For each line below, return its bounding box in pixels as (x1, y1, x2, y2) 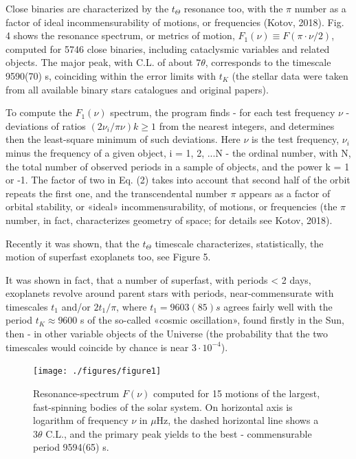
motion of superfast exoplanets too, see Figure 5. (5, 249, 211, 264)
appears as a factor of (239, 186, 331, 200)
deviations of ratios (5, 118, 86, 133)
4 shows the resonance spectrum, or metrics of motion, (5, 28, 235, 43)
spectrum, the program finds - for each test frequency (110, 105, 335, 120)
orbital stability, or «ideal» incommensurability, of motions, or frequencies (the (5, 199, 337, 214)
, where (116, 299, 147, 313)
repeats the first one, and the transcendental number (5, 186, 227, 200)
